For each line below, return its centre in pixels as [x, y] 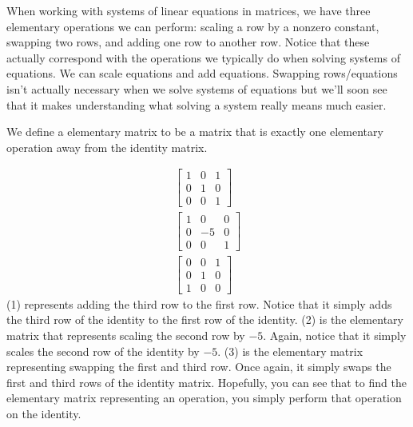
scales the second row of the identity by [103, 351]
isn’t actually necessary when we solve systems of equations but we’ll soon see [197, 88]
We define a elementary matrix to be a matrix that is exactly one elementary [195, 132]
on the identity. [44, 413]
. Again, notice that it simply [335, 335]
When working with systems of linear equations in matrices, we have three [189, 10]
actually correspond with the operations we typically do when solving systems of [203, 57]
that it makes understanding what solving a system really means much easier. [197, 104]
